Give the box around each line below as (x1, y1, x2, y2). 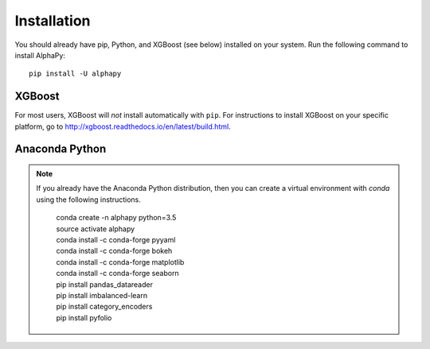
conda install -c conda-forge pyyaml (56, 235, 176, 244)
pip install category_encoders (56, 302, 153, 312)
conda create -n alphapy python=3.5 (56, 213, 177, 223)
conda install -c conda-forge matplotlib (56, 257, 185, 266)
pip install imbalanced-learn (56, 290, 147, 300)
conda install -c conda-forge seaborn (56, 269, 179, 278)
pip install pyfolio (56, 312, 112, 322)
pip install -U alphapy (29, 69, 122, 79)
